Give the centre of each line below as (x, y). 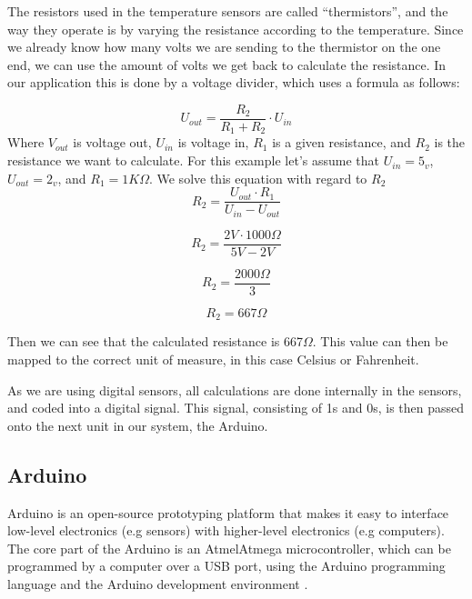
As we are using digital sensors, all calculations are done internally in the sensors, (235, 389)
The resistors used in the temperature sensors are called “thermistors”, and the (228, 11)
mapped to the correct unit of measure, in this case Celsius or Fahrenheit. (213, 359)
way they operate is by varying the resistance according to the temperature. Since (236, 29)
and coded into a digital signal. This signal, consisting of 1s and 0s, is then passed (236, 408)
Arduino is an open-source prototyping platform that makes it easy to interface (228, 512)
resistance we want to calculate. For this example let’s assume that (193, 160)
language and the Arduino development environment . (158, 583)
